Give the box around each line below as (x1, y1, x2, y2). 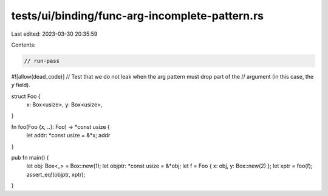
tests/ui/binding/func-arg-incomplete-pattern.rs (11, 9, 264, 22)
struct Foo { (11, 93, 41, 100)
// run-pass (24, 57, 60, 64)
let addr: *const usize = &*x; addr (26, 132, 111, 139)
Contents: (11, 41, 36, 48)
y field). (11, 82, 30, 89)
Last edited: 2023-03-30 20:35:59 (11, 30, 98, 38)
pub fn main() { (11, 154, 49, 162)
